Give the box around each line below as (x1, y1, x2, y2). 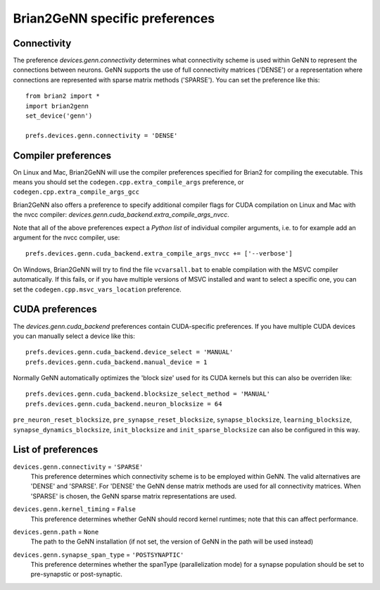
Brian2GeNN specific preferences (13, 11, 215, 26)
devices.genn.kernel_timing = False (13, 505, 137, 513)
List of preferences (13, 444, 99, 456)
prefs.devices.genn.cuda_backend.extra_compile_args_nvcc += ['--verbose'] (25, 250, 293, 258)
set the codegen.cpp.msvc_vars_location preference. (13, 285, 182, 294)
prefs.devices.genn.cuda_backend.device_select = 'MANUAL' (25, 349, 234, 356)
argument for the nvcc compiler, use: (13, 233, 120, 242)
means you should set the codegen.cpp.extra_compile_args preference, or (13, 178, 244, 187)
